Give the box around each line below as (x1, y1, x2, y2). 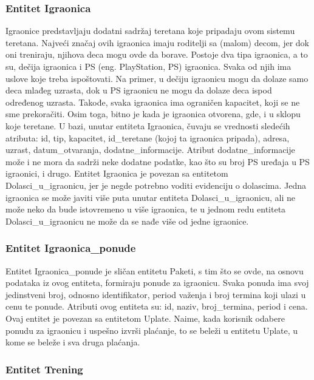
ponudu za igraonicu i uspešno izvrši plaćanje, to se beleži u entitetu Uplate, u (5, 324, 298, 336)
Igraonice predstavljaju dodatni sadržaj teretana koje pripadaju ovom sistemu (5, 24, 295, 37)
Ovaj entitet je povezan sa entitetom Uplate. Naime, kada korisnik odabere (5, 311, 285, 324)
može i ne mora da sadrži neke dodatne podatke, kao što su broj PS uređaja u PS (5, 155, 310, 168)
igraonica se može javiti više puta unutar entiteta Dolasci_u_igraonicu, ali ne (5, 191, 295, 203)
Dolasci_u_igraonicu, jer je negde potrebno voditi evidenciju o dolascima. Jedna (5, 178, 306, 191)
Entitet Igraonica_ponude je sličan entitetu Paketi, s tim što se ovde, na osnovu (5, 264, 304, 277)
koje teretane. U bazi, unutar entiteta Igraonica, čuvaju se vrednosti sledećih (5, 119, 290, 132)
